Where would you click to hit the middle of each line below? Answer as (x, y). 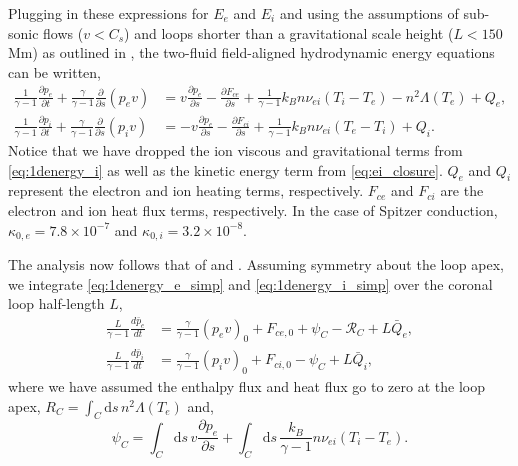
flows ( (63, 32)
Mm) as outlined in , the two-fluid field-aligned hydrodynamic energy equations (251, 52)
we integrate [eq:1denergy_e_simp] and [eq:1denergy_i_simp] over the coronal (250, 283)
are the (462, 190)
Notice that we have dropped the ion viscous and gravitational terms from (235, 149)
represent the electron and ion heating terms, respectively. (186, 190)
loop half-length (56, 303)
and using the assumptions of (369, 13)
